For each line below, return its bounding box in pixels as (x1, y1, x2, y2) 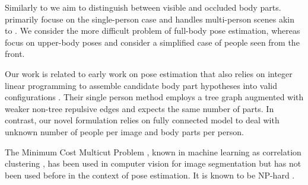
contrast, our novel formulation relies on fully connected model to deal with (5, 114, 280, 126)
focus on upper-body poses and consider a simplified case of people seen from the (5, 36, 300, 48)
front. (5, 47, 25, 60)
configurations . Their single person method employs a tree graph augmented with (5, 91, 304, 103)
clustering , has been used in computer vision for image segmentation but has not (5, 157, 301, 170)
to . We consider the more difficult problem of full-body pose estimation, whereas (5, 24, 300, 37)
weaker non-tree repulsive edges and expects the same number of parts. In (5, 102, 274, 114)
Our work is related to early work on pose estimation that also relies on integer (5, 67, 293, 79)
